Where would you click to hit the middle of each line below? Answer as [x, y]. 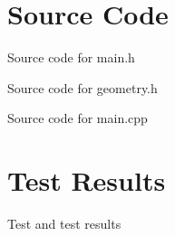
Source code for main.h [71, 57]
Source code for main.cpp [78, 118]
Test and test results [64, 224]
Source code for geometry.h [83, 87]
